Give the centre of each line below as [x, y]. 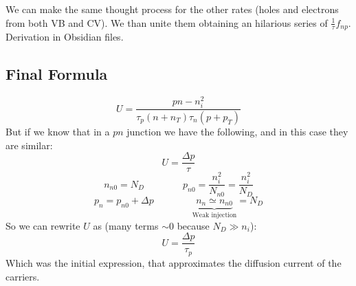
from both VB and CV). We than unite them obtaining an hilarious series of [167, 22]
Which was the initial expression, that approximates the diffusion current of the [174, 262]
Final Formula [57, 74]
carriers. [23, 276]
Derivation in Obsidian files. [65, 37]
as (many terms [126, 225]
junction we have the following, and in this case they [237, 131]
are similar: [29, 145]
